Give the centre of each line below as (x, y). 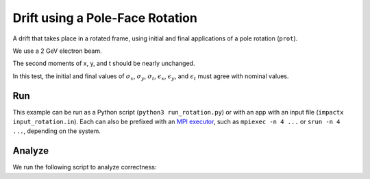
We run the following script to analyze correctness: (85, 167)
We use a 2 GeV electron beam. (57, 51)
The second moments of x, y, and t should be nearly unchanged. (104, 63)
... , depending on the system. (57, 131)
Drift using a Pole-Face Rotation (105, 18)
